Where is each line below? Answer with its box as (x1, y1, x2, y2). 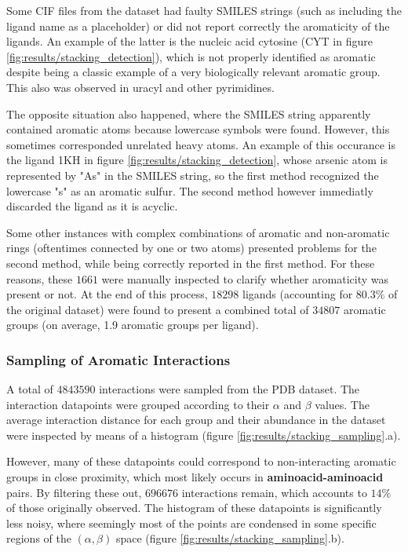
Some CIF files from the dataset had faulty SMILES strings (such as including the (6, 2, 402, 18)
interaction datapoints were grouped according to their (6, 396, 270, 412)
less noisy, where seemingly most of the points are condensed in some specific (6, 514, 377, 531)
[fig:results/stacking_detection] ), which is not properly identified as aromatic (6, 48, 376, 64)
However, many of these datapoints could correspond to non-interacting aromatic (6, 453, 396, 470)
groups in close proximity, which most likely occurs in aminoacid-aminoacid (6, 469, 384, 485)
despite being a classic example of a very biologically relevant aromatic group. (6, 64, 381, 80)
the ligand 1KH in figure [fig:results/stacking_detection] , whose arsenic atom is (6, 152, 388, 168)
